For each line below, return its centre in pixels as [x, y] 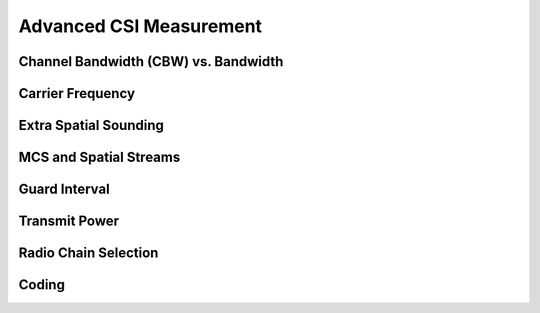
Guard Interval [64, 189]
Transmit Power [69, 221]
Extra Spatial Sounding [91, 125]
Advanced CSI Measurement [140, 26]
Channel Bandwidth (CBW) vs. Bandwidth [151, 61]
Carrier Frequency [76, 93]
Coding [41, 285]
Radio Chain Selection [88, 253]
